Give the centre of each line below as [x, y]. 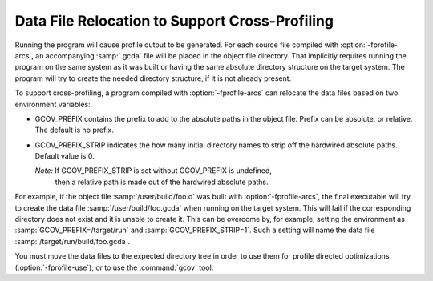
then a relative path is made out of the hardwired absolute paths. [162, 182]
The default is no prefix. [74, 130]
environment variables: [53, 104]
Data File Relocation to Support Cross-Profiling [174, 21]
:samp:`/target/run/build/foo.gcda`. [72, 241]
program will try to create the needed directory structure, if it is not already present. [153, 78]
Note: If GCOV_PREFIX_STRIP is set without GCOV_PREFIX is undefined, [154, 171]
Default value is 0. [65, 156]
